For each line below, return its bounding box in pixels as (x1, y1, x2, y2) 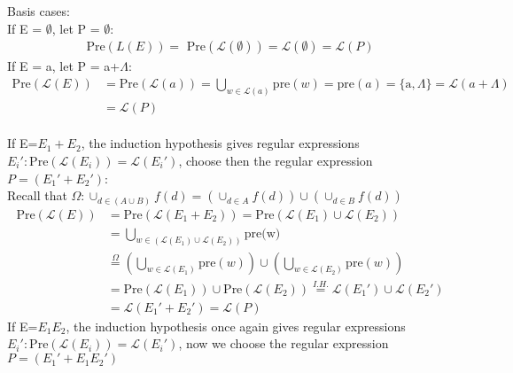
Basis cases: (7, 2, 70, 19)
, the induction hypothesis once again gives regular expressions (66, 316, 406, 335)
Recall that (7, 186, 67, 205)
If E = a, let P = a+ (7, 57, 120, 75)
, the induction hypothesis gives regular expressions (81, 134, 360, 152)
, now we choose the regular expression (178, 334, 389, 353)
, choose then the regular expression (178, 151, 373, 169)
